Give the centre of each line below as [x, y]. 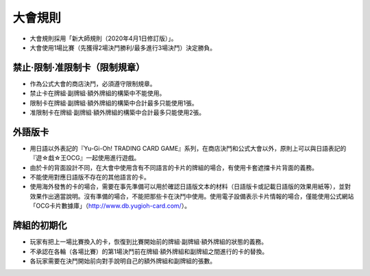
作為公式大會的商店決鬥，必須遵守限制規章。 [93, 84]
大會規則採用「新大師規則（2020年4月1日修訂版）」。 [103, 38]
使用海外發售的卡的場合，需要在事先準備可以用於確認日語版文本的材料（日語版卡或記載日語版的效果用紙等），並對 [190, 187]
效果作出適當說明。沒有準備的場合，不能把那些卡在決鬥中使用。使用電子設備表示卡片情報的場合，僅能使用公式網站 [192, 196]
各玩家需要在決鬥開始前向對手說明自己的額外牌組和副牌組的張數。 [123, 261]
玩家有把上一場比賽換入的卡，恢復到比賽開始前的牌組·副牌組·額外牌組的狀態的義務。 [149, 242]
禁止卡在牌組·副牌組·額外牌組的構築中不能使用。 [98, 93]
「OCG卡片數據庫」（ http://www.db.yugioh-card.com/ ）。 [110, 206]
